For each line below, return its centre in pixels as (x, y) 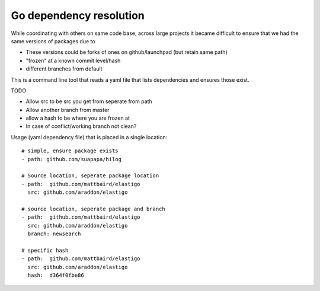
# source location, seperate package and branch (93, 209)
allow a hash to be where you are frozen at (78, 118)
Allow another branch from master (68, 110)
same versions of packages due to (53, 41)
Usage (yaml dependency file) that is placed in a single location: (89, 137)
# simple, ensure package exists (70, 151)
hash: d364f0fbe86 (56, 275)
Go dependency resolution (78, 15)
